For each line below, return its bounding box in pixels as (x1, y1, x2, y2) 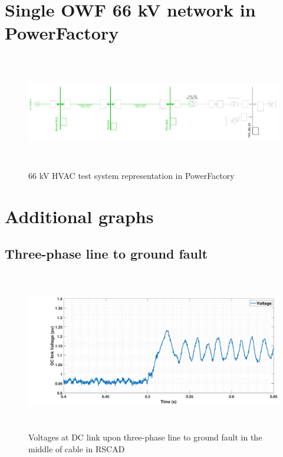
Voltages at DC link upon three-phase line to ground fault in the (28, 431, 262, 443)
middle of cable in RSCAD (28, 442, 125, 455)
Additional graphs (5, 204, 154, 228)
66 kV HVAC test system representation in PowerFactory (28, 169, 235, 181)
